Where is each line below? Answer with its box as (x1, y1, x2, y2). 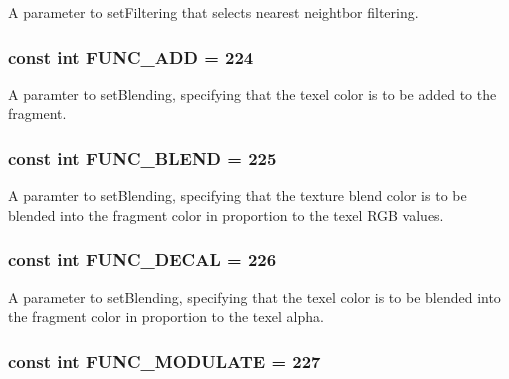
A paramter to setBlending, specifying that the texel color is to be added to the (8, 83, 497, 104)
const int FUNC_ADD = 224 (8, 44, 254, 69)
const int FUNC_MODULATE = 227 (8, 348, 321, 373)
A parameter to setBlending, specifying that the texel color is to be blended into (8, 286, 501, 307)
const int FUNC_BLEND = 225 (8, 145, 277, 170)
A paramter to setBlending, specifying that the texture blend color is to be (8, 185, 467, 206)
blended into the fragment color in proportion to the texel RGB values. (8, 204, 444, 225)
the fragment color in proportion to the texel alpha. (8, 306, 324, 327)
